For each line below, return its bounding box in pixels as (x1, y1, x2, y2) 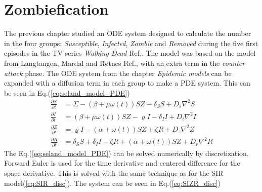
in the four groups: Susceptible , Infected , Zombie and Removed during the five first (4, 37, 258, 48)
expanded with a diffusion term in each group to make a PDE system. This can (4, 78, 250, 88)
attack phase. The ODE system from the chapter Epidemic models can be (4, 67, 232, 78)
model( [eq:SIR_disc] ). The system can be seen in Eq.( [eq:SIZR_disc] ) (4, 177, 221, 188)
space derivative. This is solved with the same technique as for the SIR (4, 167, 224, 178)
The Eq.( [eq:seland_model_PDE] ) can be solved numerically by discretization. (4, 147, 249, 158)
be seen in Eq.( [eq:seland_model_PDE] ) (4, 87, 130, 98)
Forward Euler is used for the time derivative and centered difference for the (4, 158, 240, 168)
